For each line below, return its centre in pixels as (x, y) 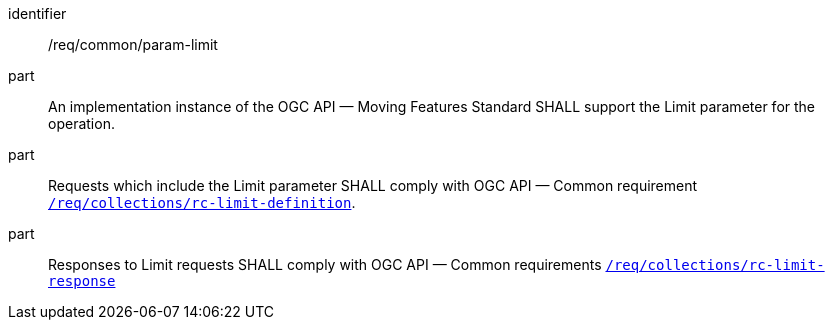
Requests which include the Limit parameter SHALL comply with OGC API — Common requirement (373, 185)
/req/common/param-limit (133, 44)
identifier (37, 13)
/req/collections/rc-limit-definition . (202, 202)
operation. (81, 123)
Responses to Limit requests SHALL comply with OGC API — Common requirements (325, 264)
